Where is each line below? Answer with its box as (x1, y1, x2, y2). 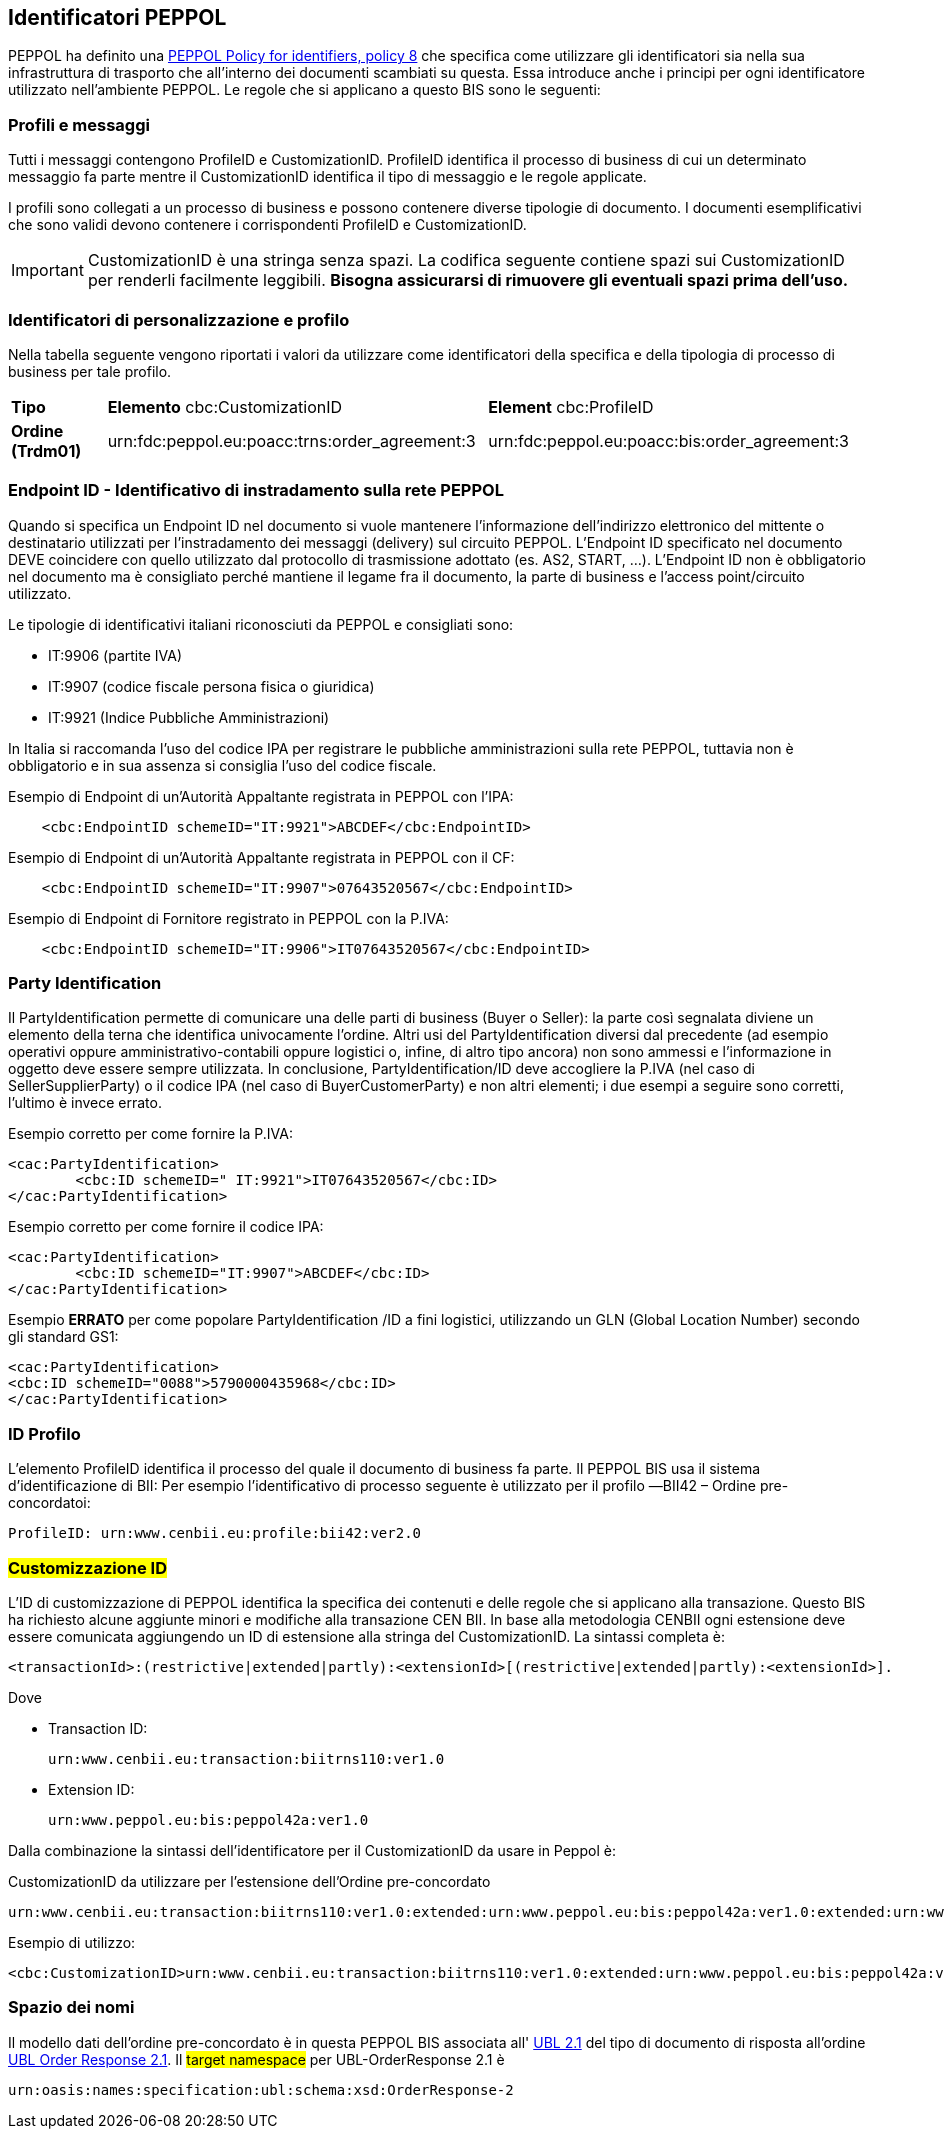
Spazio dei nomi (8, 1997, 135, 2018)
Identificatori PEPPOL (8, 5, 227, 30)
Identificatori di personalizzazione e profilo (8, 309, 350, 330)
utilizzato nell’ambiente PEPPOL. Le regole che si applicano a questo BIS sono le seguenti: (8, 81, 601, 99)
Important (11, 260, 84, 281)
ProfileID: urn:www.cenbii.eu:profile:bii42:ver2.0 (8, 1525, 422, 1542)
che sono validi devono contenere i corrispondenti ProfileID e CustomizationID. (8, 216, 527, 234)
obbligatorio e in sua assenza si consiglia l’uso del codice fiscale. (8, 756, 437, 774)
